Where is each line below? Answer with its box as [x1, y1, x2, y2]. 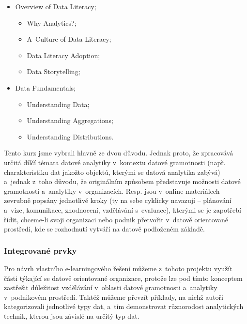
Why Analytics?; [27, 17, 77, 28]
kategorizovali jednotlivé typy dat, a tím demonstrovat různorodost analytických [4, 301, 244, 311]
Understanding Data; [27, 99, 90, 109]
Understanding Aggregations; [27, 115, 113, 125]
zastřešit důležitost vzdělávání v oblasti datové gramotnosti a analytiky [4, 282, 217, 293]
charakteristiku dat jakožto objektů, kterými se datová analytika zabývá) [4, 167, 220, 177]
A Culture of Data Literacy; [27, 34, 111, 44]
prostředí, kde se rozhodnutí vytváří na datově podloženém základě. [4, 224, 205, 234]
